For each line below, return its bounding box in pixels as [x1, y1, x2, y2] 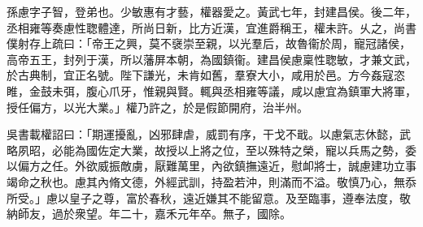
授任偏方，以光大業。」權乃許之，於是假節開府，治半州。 [7, 98, 308, 115]
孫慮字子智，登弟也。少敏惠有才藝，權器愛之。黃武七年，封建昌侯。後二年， [7, 3, 416, 19]
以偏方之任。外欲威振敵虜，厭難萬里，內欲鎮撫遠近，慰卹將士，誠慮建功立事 [7, 157, 416, 174]
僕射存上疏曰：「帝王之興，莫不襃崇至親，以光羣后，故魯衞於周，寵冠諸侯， [7, 35, 411, 52]
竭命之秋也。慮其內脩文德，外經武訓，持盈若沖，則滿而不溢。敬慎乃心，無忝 [7, 173, 416, 190]
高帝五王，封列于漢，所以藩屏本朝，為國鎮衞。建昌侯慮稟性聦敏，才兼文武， [7, 50, 416, 67]
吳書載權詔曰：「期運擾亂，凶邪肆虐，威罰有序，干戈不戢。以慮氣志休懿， [7, 126, 399, 143]
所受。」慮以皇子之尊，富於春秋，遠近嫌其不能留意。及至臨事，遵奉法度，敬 [7, 189, 411, 206]
